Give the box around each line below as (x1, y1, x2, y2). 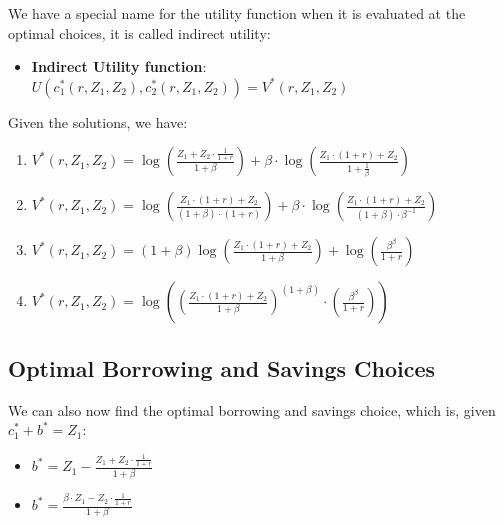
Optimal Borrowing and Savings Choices (8, 352, 436, 383)
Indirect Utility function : (31, 56, 207, 77)
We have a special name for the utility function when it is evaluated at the (8, 3, 466, 23)
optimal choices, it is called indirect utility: (8, 22, 271, 43)
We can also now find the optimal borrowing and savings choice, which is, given (8, 399, 496, 420)
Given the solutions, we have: (8, 111, 188, 132)
